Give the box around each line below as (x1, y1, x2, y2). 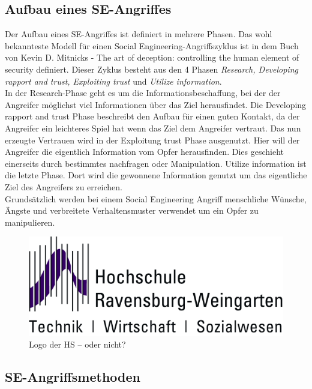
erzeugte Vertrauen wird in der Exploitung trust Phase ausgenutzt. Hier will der (5, 133, 300, 146)
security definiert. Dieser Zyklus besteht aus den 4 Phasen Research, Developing (5, 62, 298, 75)
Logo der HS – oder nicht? (29, 338, 126, 351)
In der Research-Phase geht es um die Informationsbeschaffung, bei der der (5, 86, 281, 99)
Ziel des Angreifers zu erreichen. (5, 180, 122, 193)
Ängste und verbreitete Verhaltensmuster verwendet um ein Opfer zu (5, 204, 259, 217)
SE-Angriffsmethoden (5, 367, 141, 386)
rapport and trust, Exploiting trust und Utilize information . (5, 74, 222, 87)
